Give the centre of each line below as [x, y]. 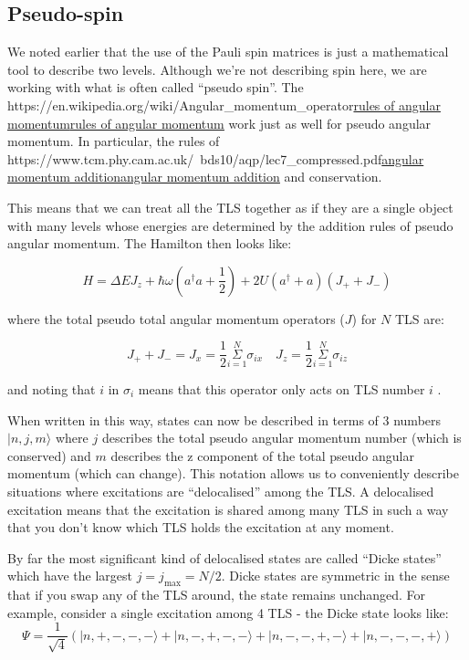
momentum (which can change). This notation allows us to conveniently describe [233, 473]
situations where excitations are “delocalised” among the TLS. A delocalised [221, 491]
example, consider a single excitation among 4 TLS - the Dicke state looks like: [228, 612]
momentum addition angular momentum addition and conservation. [195, 177]
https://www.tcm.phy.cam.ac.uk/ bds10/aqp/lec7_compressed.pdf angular [216, 158]
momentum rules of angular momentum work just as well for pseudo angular [219, 123]
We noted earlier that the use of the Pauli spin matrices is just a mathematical [228, 52]
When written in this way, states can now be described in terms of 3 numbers [224, 419]
